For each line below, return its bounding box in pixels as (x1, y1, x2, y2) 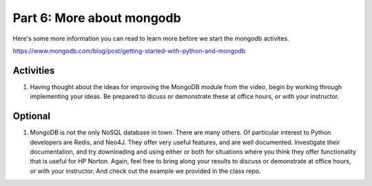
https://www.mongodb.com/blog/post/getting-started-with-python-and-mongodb (12, 47, 246, 55)
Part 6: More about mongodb (12, 10, 182, 25)
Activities (12, 65, 55, 76)
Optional (12, 111, 51, 122)
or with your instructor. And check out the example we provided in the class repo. (30, 167, 261, 175)
